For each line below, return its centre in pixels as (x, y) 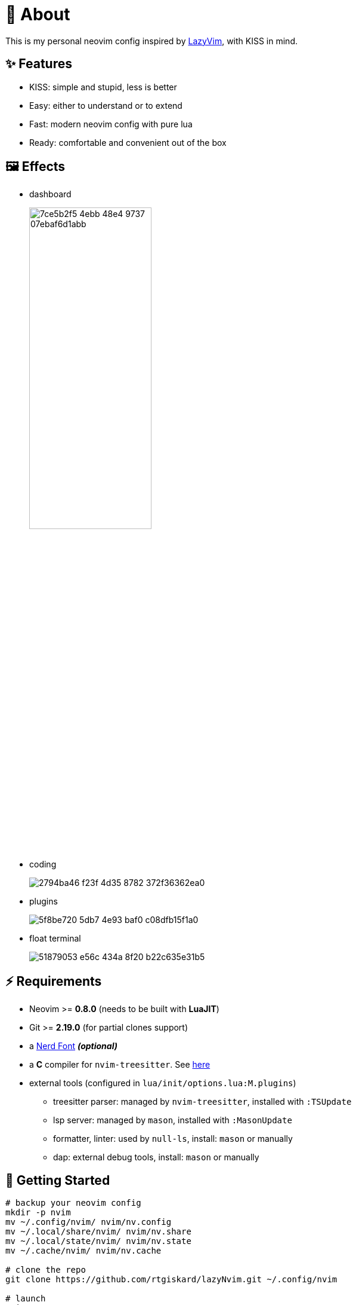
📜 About (38, 14)
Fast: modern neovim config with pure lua (111, 124)
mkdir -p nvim (38, 1213)
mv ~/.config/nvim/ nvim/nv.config (89, 1222)
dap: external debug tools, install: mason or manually (156, 1157)
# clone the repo (46, 1270)
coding (43, 864)
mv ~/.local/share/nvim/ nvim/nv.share (98, 1232)
